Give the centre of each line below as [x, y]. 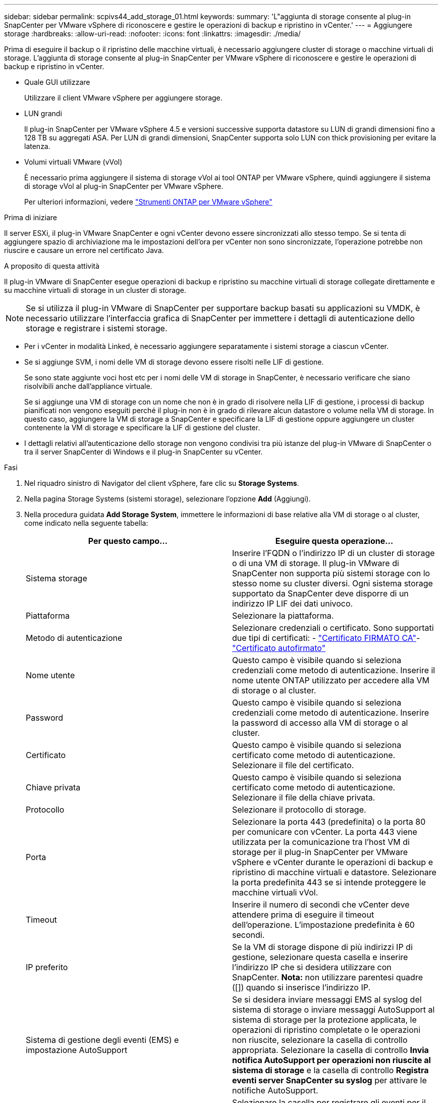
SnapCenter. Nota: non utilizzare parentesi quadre [327, 977]
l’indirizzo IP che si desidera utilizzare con [312, 967]
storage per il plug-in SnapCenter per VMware [320, 852]
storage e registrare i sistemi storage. [97, 328]
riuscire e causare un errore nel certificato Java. [84, 250]
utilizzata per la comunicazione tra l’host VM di [321, 842]
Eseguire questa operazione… [334, 541]
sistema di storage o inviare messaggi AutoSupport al [334, 1010]
